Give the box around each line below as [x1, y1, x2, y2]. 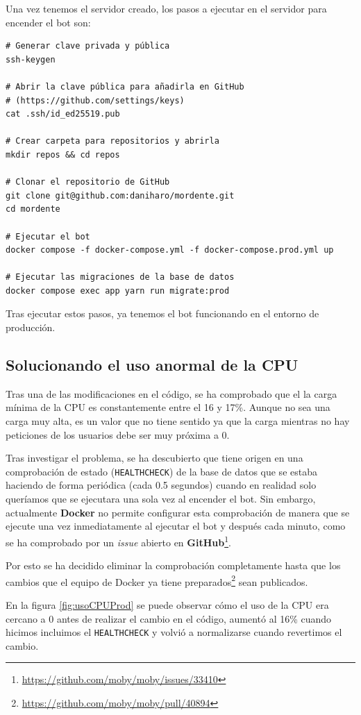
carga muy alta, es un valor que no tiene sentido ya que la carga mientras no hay [6, 414, 350, 428]
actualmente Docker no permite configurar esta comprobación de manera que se [6, 505, 350, 519]
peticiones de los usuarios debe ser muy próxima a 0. [6, 427, 230, 441]
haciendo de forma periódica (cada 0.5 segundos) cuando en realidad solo [6, 478, 317, 492]
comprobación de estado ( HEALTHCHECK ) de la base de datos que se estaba [6, 464, 317, 478]
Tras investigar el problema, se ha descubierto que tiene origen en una [6, 451, 303, 465]
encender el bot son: [6, 15, 91, 29]
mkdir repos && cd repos [6, 149, 120, 160]
